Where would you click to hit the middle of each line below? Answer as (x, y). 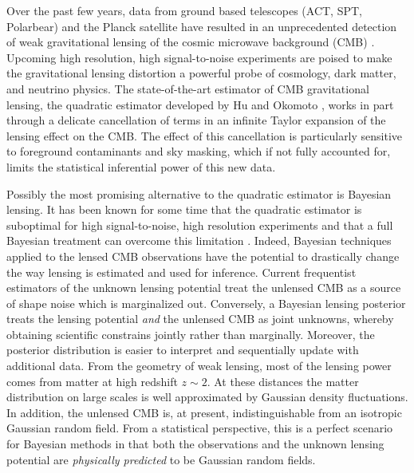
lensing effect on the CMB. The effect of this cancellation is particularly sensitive (205, 135)
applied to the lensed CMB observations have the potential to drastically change (203, 256)
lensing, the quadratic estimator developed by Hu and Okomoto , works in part (200, 104)
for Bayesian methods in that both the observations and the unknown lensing (195, 444)
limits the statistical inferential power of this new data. (141, 166)
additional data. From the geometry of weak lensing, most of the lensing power (199, 366)
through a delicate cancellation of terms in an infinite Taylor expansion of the (196, 120)
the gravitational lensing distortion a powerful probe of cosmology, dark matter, (201, 73)
